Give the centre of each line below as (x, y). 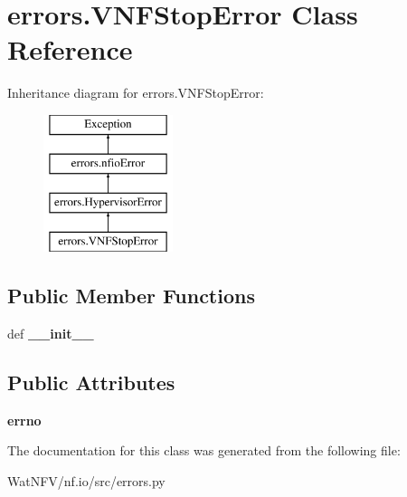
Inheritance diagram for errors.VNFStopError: (136, 93)
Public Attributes (91, 382)
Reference (70, 49)
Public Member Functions (131, 296)
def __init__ (51, 333)
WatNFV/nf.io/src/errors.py (86, 480)
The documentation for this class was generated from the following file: (204, 450)
